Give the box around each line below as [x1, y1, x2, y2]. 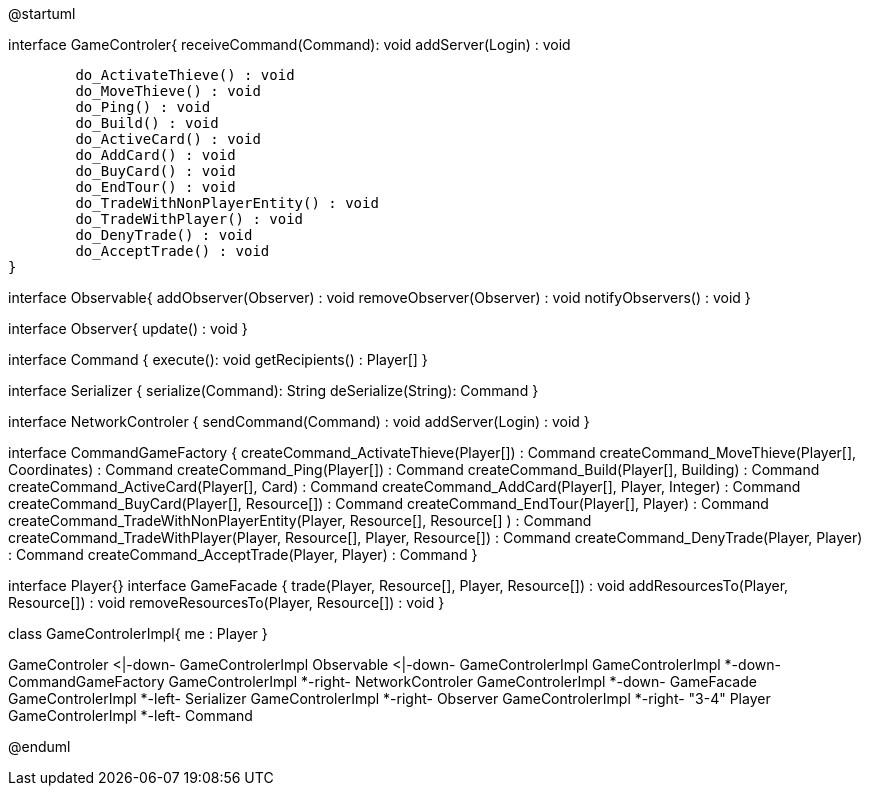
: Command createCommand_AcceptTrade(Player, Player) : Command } [8, 546, 478, 563]
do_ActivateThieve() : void [75, 67, 295, 83]
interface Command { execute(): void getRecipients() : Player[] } [8, 351, 428, 368]
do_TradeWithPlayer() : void [75, 211, 304, 227]
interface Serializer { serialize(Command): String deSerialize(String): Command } [8, 382, 539, 399]
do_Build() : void [75, 115, 219, 131]
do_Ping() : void [75, 99, 211, 115]
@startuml [8, 5, 76, 22]
